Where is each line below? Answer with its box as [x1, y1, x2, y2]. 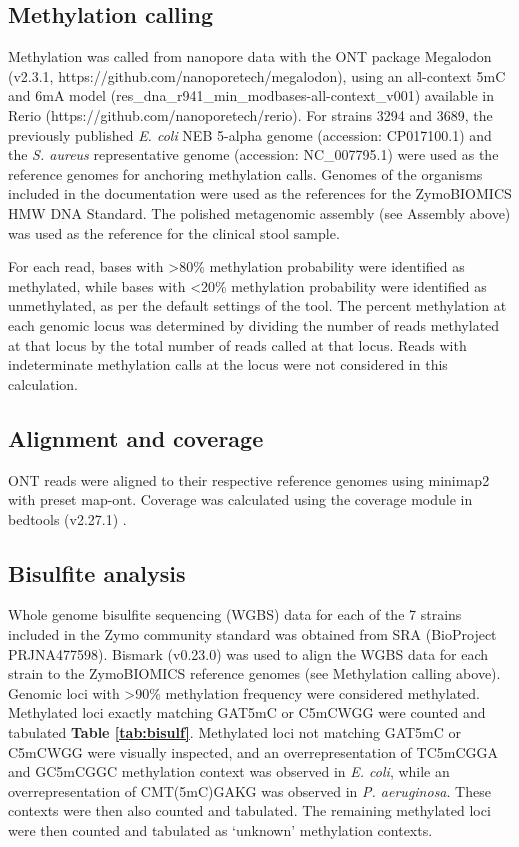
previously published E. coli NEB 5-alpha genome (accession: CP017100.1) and [8, 124, 492, 145]
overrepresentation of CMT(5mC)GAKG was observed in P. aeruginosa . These [8, 780, 491, 801]
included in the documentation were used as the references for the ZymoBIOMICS [8, 183, 512, 204]
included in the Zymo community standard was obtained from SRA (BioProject [8, 624, 497, 645]
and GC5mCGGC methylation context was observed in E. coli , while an [8, 761, 450, 782]
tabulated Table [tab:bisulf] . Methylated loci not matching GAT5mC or [8, 722, 462, 743]
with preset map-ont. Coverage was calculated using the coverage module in [8, 489, 473, 510]
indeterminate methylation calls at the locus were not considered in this [8, 354, 448, 375]
